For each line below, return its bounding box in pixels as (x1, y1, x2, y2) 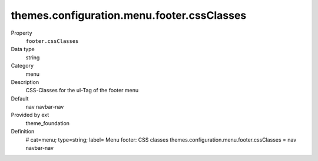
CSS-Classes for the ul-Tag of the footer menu (25, 87, 139, 94)
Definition (11, 128, 35, 135)
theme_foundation (25, 119, 70, 126)
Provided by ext (11, 112, 49, 119)
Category (11, 62, 34, 69)
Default (11, 95, 29, 102)
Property (11, 29, 32, 36)
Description (11, 78, 39, 85)
